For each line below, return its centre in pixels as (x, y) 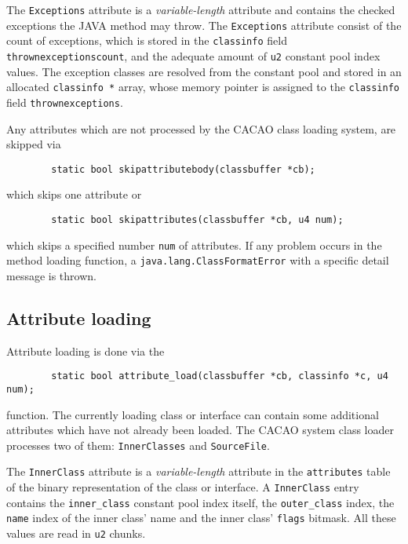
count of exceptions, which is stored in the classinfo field (147, 40)
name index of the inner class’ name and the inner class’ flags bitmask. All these (201, 518)
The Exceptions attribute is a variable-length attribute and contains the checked (201, 9)
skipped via (34, 144)
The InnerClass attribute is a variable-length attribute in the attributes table (199, 471)
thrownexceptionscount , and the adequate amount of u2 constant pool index (193, 55)
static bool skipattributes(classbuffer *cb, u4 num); (197, 219)
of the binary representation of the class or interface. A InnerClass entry (183, 487)
